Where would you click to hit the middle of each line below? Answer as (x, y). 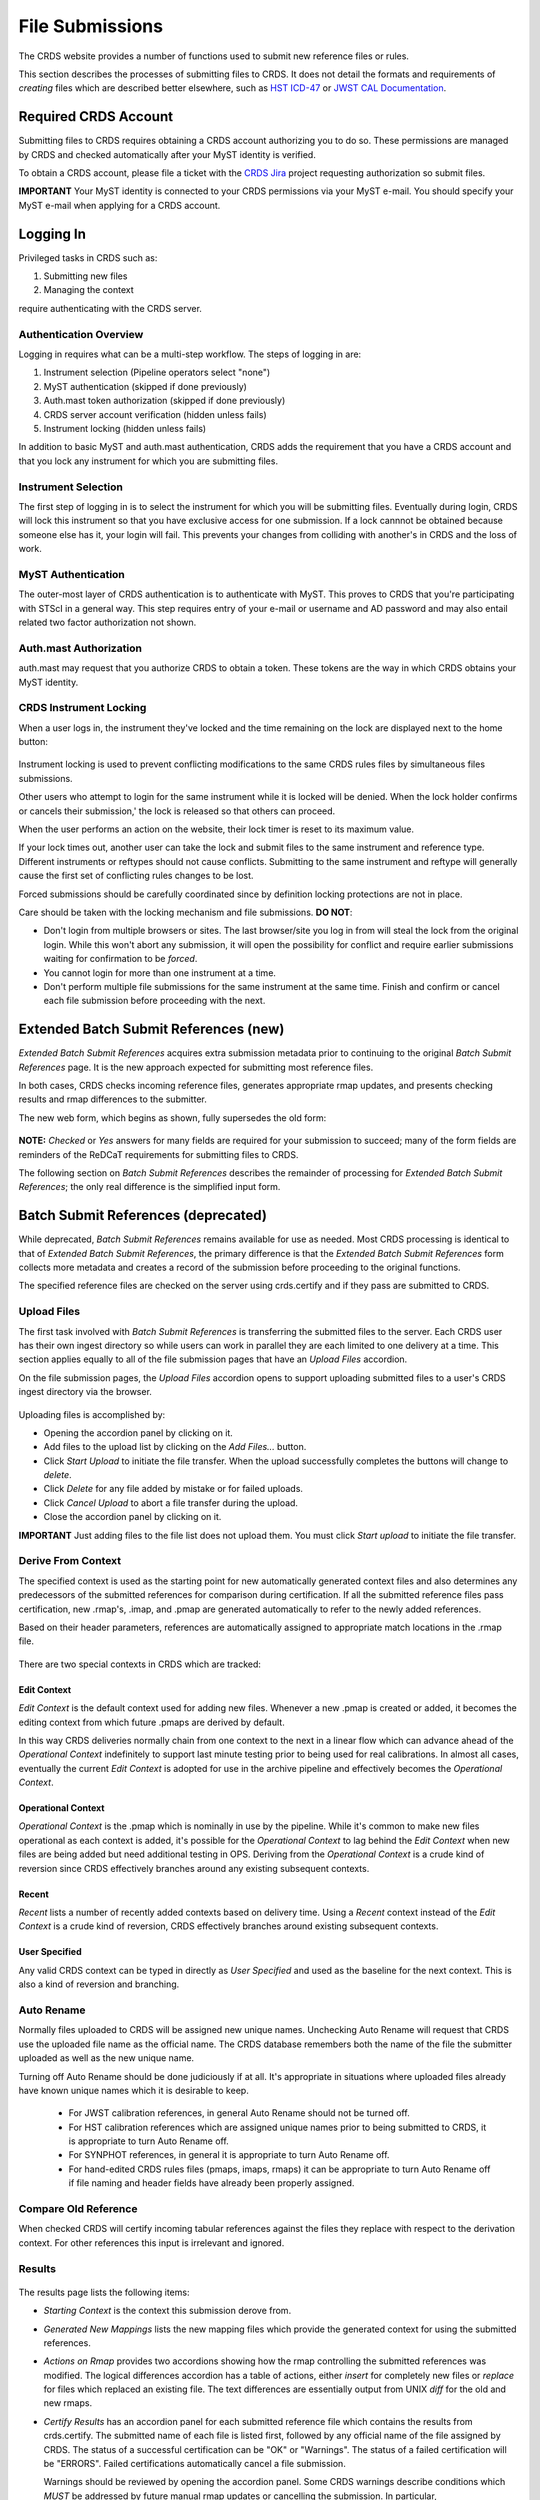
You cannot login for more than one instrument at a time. (160, 972)
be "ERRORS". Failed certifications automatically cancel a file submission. (195, 2464)
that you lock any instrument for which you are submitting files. (148, 461)
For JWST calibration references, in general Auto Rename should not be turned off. (239, 2113)
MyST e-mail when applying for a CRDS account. (119, 205)
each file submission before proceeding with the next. (154, 1001)
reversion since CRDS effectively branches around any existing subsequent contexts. (194, 1868)
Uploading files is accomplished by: (92, 1414)
